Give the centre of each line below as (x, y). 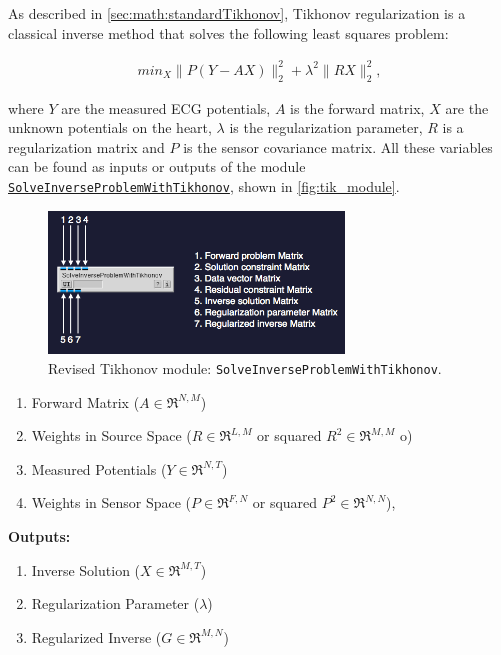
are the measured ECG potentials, (166, 107)
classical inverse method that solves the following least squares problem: (228, 32)
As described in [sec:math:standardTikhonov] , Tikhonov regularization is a (237, 13)
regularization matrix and (86, 146)
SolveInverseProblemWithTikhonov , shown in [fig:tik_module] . (204, 185)
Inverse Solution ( (86, 569)
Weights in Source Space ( (111, 435)
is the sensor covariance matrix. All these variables (338, 146)
